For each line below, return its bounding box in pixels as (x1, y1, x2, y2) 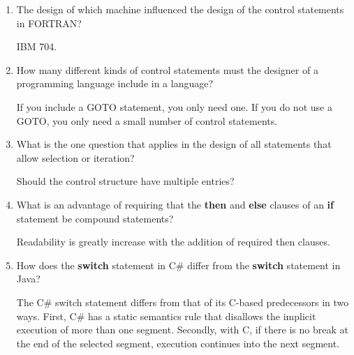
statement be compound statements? (16, 211, 174, 225)
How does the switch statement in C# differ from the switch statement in (16, 257, 341, 272)
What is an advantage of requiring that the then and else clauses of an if (16, 197, 334, 211)
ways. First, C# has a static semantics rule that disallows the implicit (16, 308, 316, 323)
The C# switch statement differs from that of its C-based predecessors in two (16, 294, 349, 309)
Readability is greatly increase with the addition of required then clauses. (16, 234, 330, 249)
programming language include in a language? (16, 76, 214, 91)
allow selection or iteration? (16, 150, 135, 165)
